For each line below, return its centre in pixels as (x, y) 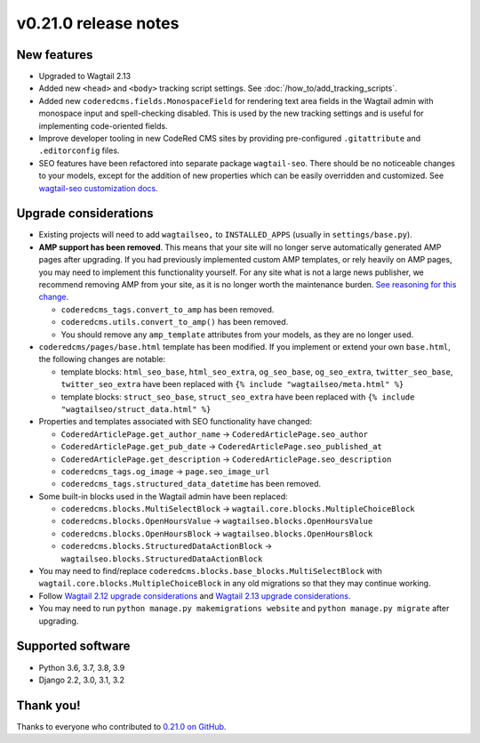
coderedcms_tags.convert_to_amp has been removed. (168, 309)
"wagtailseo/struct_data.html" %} (136, 409)
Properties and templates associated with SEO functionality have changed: (176, 422)
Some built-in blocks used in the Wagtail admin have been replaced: (163, 496)
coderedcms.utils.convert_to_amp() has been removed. (175, 322)
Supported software (73, 646)
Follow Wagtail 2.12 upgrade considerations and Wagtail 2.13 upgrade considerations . (195, 595)
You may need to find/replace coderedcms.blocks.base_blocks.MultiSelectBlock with (210, 571)
